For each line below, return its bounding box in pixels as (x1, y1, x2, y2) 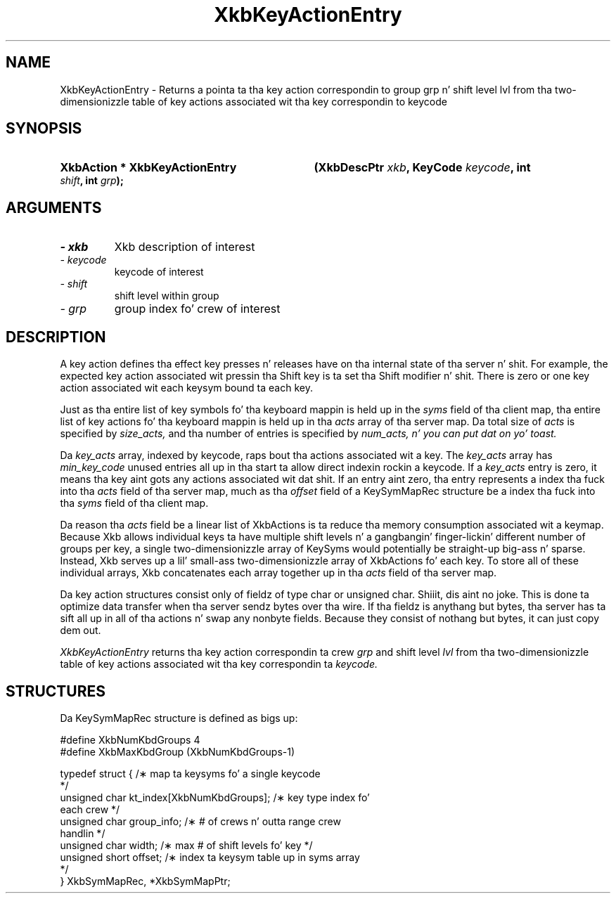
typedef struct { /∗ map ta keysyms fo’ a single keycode (60, 767, 321, 780)
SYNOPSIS (6, 119, 82, 138)
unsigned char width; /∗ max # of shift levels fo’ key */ (60, 839, 313, 851)
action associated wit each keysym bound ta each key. (60, 382, 313, 394)
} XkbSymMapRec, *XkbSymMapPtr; (60, 874, 231, 887)
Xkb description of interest (114, 240, 255, 254)
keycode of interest (114, 266, 204, 278)
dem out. (60, 624, 101, 637)
